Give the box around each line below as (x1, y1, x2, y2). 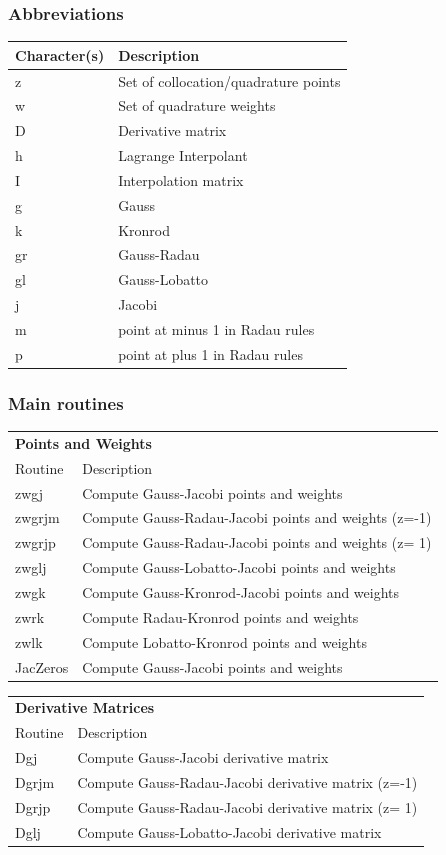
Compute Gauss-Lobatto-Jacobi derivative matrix (77, 821, 382, 842)
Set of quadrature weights (118, 95, 276, 116)
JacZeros (15, 656, 69, 677)
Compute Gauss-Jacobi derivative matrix (77, 747, 329, 768)
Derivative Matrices (15, 697, 155, 718)
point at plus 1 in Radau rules (118, 343, 303, 364)
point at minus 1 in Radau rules (118, 319, 315, 339)
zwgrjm (15, 507, 60, 528)
